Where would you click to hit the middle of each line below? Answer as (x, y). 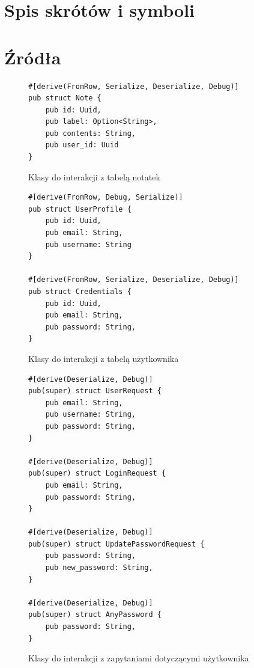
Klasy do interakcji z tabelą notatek (94, 176)
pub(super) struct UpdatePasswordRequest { (116, 544)
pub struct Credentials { (80, 292)
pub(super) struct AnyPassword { (95, 615)
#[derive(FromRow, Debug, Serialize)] (106, 198)
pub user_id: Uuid (82, 145)
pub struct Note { (65, 98)
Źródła (33, 57)
